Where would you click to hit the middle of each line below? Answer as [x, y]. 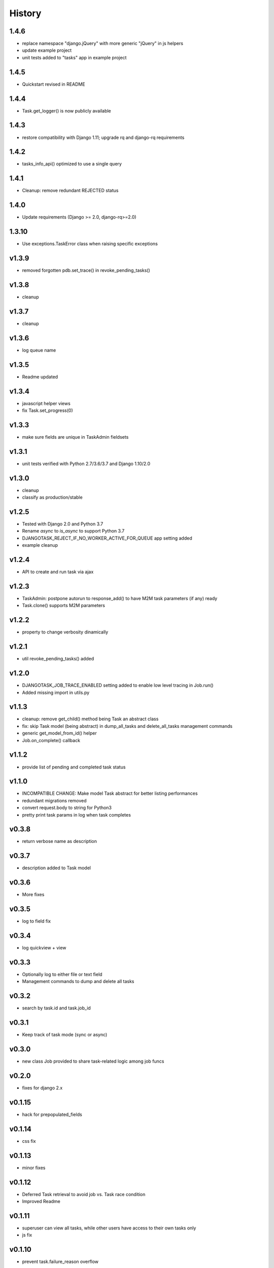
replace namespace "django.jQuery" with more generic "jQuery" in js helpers [103, 44]
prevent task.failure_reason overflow [60, 1262]
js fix [27, 1235]
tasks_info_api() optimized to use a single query [72, 164]
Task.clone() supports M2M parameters [63, 606]
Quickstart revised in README [54, 84]
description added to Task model [57, 868]
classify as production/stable [53, 498]
